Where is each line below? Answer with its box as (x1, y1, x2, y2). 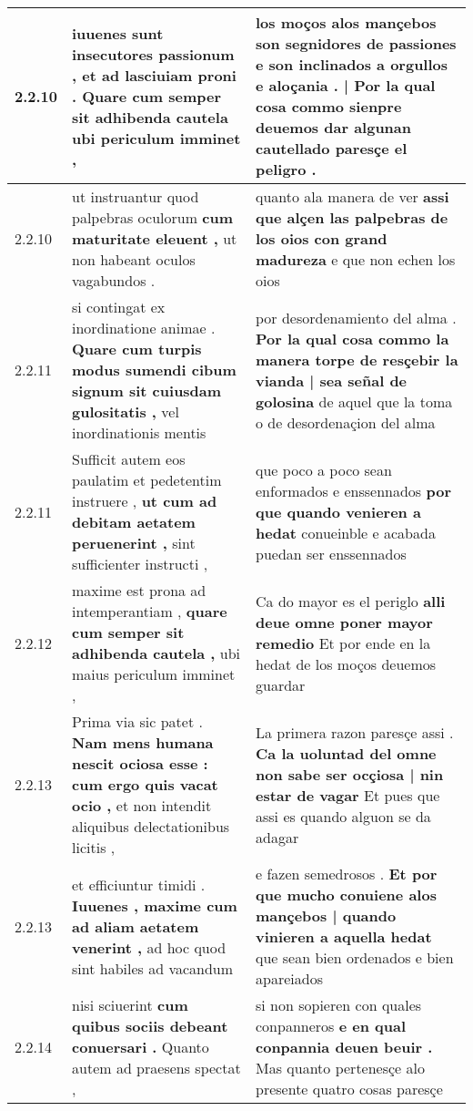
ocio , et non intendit (72, 795, 212, 816)
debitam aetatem (72, 511, 196, 532)
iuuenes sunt (72, 22, 164, 44)
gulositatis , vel (72, 401, 179, 422)
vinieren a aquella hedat (256, 926, 432, 947)
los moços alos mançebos (256, 12, 437, 33)
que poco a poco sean (256, 458, 392, 480)
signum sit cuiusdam (72, 380, 222, 401)
